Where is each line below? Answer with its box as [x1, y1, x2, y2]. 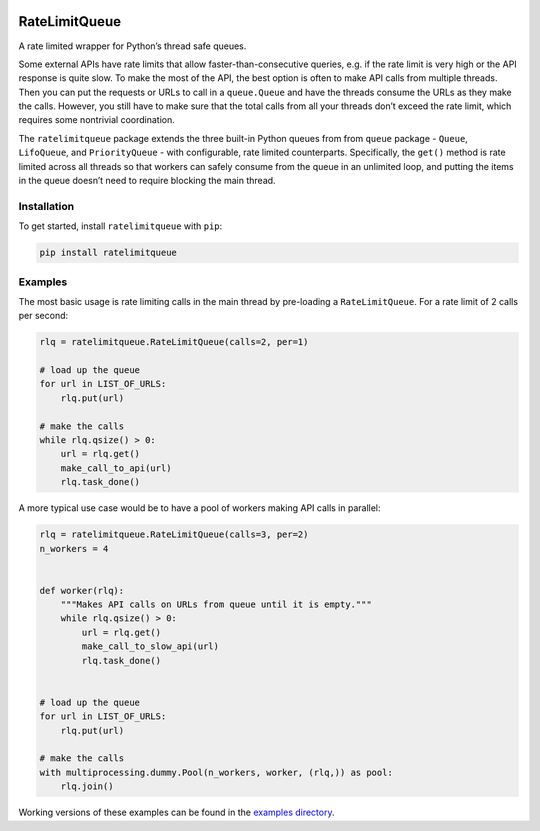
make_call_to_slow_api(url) [81, 641, 220, 652]
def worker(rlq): [39, 585, 125, 596]
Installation [18, 199, 75, 213]
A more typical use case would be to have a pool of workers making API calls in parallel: [18, 502, 381, 514]
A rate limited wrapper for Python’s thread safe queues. [18, 40, 247, 52]
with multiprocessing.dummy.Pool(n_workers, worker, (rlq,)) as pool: [39, 766, 394, 778]
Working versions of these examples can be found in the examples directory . [18, 806, 335, 819]
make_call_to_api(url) [60, 462, 172, 474]
